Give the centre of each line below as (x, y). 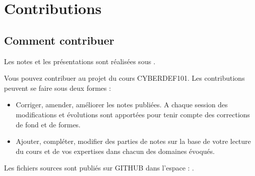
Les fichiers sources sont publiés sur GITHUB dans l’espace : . (99, 168)
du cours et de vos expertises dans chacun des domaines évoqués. (115, 151)
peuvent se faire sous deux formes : (57, 87)
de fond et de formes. (48, 124)
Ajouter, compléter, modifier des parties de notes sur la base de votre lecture (133, 141)
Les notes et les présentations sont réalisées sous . (80, 61)
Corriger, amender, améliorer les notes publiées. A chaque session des (122, 105)
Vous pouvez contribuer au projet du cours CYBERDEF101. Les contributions (124, 78)
